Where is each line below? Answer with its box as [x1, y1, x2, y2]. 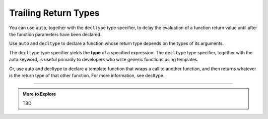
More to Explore [22, 91, 57, 97]
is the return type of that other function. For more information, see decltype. [9, 72, 165, 79]
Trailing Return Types [9, 7, 100, 18]
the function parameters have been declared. [9, 31, 102, 37]
